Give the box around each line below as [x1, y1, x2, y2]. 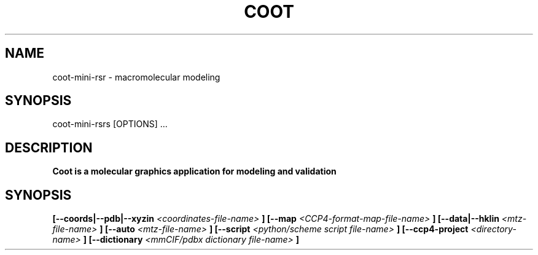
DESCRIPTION [5, 139, 93, 155]
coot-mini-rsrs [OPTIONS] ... [52, 119, 168, 130]
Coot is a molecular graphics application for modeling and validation [52, 166, 337, 177]
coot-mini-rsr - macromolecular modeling [52, 71, 220, 82]
